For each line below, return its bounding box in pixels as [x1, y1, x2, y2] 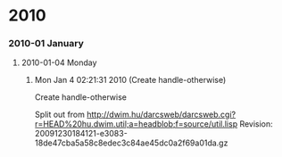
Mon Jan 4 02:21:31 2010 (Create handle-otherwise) [34, 75, 227, 86]
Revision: [239, 119, 273, 129]
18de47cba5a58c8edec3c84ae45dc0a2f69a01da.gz [34, 137, 228, 148]
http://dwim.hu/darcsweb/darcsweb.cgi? [87, 109, 236, 120]
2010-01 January [8, 37, 84, 50]
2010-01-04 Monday [21, 57, 97, 68]
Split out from [34, 109, 86, 120]
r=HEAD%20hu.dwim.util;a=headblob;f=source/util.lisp [34, 119, 238, 129]
